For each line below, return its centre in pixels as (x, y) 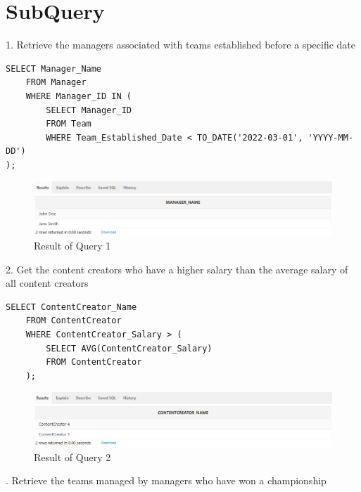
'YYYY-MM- (330, 137)
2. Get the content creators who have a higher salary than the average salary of (177, 269)
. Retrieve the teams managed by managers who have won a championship (166, 480)
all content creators (47, 283)
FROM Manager (56, 83)
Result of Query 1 (72, 246)
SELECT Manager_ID (89, 110)
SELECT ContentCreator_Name (71, 307)
